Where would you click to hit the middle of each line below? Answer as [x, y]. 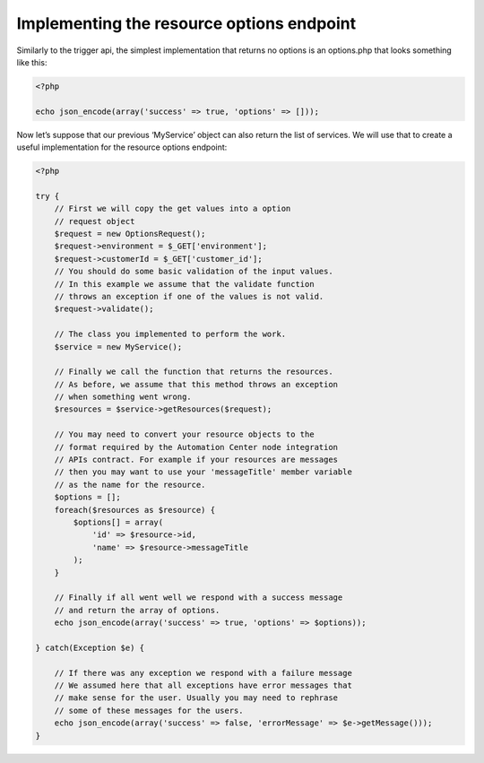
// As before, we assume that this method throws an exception [196, 384]
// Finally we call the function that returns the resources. [194, 372]
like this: [32, 62]
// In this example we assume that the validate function [184, 284]
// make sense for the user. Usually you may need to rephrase [196, 698]
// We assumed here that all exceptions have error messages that [203, 685]
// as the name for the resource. [130, 485]
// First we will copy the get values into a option [173, 209]
